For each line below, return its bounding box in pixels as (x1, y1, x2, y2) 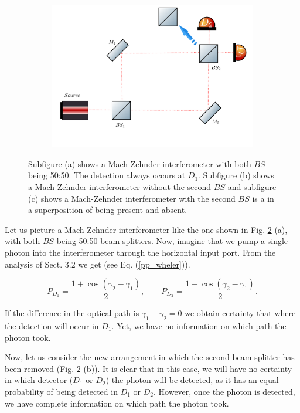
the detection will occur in (5, 319, 99, 331)
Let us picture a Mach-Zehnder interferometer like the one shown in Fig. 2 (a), (5, 223, 288, 235)
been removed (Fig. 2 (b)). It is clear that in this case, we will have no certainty (5, 362, 292, 374)
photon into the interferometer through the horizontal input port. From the (5, 246, 276, 258)
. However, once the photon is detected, (154, 385, 295, 397)
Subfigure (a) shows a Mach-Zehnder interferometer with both (28, 157, 251, 170)
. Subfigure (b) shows (198, 169, 274, 181)
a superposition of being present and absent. (28, 204, 187, 216)
